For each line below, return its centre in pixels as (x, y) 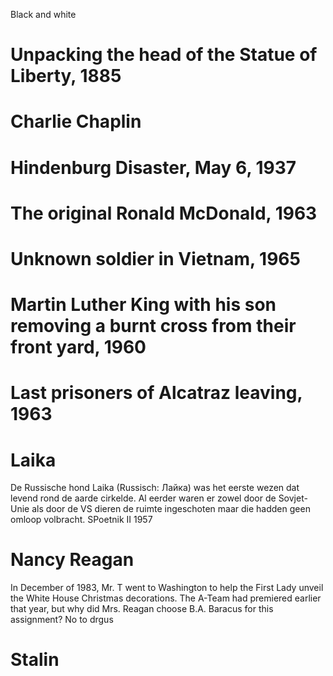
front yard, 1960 (78, 347)
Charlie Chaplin (76, 121)
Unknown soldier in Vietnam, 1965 (155, 258)
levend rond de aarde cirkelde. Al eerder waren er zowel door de (143, 498)
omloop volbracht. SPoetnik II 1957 (81, 520)
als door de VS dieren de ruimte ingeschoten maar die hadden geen (171, 509)
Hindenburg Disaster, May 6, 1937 (153, 167)
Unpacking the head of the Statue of (164, 55)
